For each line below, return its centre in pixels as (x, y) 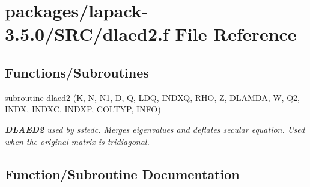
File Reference (236, 34)
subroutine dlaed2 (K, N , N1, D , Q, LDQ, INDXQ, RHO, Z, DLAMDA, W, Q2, (152, 97)
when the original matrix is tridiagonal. (77, 141)
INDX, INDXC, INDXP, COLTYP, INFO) (83, 109)
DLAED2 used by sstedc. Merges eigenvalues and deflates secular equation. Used (155, 129)
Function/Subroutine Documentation (122, 173)
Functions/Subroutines (77, 72)
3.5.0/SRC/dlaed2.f (87, 34)
